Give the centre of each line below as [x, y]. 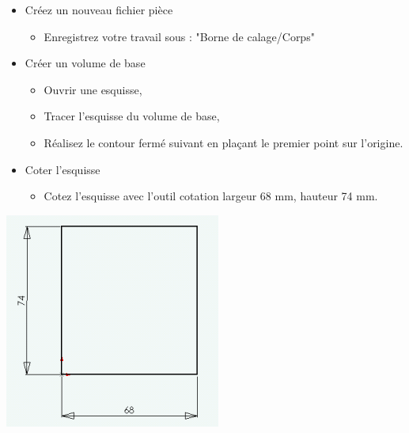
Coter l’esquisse [62, 169]
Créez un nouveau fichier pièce [99, 9]
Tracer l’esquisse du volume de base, [132, 116]
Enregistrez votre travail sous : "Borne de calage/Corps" [179, 36]
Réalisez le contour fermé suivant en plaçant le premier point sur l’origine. [223, 142]
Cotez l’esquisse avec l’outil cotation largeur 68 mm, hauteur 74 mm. [211, 196]
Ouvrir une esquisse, [93, 89]
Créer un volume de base [85, 63]
